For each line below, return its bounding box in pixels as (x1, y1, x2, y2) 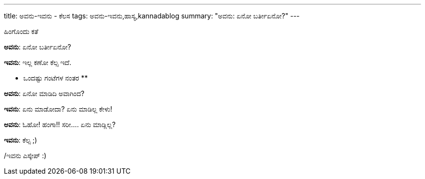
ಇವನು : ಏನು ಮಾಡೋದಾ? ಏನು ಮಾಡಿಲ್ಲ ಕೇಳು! (4, 105, 113, 113)
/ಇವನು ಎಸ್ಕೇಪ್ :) (4, 151, 47, 160)
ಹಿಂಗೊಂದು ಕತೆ (4, 27, 38, 35)
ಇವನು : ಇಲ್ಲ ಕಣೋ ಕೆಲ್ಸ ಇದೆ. (4, 58, 71, 66)
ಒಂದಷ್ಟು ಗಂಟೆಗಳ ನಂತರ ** (23, 74, 88, 82)
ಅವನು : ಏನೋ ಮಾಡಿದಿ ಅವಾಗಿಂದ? (4, 89, 84, 98)
